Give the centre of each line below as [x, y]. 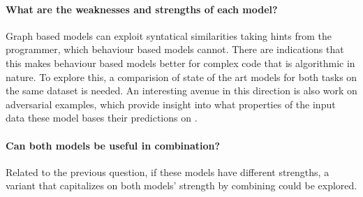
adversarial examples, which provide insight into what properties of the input [171, 104]
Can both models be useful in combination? [113, 145]
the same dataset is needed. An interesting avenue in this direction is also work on [181, 90]
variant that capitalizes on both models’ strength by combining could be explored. [181, 185]
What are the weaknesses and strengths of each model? [142, 9]
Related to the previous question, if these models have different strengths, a [168, 172]
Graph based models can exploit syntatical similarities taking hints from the [169, 35]
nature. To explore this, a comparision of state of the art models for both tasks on [181, 76]
